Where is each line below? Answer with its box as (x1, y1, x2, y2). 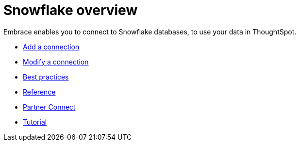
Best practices (23, 72, 69, 81)
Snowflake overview (3, 2, 138, 18)
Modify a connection (23, 57, 89, 66)
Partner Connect (23, 102, 76, 111)
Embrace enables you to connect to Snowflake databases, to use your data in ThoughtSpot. (3, 27, 297, 36)
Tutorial (23, 117, 47, 126)
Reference (23, 87, 56, 96)
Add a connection (23, 42, 80, 51)
